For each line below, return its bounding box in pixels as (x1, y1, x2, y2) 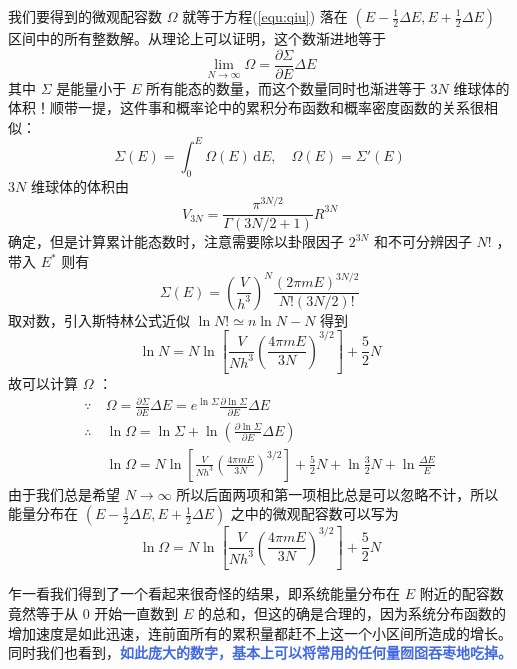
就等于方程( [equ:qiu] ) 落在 (182, 6, 348, 26)
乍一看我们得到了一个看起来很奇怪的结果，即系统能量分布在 (8, 583, 400, 604)
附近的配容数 (419, 583, 504, 604)
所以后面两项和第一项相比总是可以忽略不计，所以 (176, 483, 499, 504)
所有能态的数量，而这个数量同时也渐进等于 (145, 77, 426, 98)
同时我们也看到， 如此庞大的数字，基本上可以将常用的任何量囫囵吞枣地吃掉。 (8, 642, 512, 663)
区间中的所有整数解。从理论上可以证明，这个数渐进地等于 (8, 28, 386, 48)
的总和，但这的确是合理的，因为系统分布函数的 (198, 602, 507, 623)
